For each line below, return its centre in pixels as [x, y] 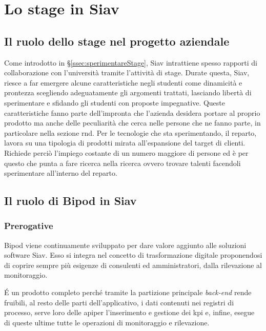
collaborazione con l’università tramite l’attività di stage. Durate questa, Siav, [127, 73]
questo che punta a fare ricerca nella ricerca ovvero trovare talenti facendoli [122, 163]
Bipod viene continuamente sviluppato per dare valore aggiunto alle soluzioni [125, 245]
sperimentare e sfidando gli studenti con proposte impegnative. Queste [115, 102]
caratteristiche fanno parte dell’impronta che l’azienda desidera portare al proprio [132, 112]
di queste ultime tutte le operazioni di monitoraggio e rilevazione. [107, 322]
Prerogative [29, 226]
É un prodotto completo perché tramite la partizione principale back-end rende [128, 292]
